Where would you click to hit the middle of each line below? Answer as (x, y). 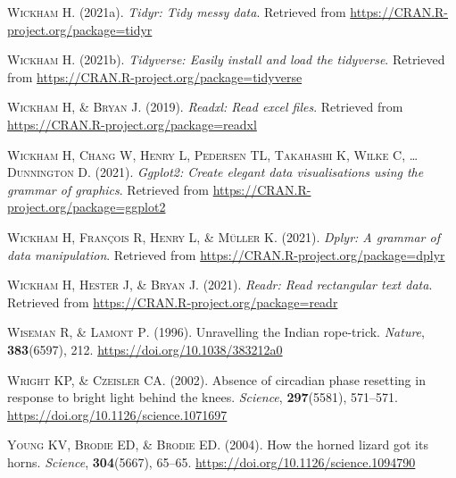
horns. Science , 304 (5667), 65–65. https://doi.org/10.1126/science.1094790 (211, 461)
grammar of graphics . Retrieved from (108, 189)
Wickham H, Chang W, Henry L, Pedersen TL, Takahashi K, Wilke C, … (213, 154)
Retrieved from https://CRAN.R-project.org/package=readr (173, 302)
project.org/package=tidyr (80, 29)
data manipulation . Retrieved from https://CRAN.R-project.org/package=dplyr (226, 254)
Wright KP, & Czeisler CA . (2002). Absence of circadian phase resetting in (216, 379)
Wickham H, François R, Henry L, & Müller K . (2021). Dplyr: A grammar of (224, 236)
